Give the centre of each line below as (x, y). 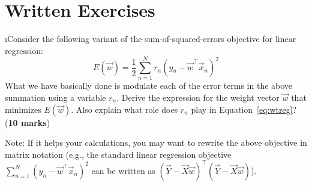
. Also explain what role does (124, 109)
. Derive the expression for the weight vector (198, 97)
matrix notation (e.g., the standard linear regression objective (118, 154)
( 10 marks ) (28, 122)
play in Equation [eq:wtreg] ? (244, 109)
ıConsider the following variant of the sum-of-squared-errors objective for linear (151, 39)
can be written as (123, 170)
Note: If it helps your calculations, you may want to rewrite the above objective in (156, 142)
